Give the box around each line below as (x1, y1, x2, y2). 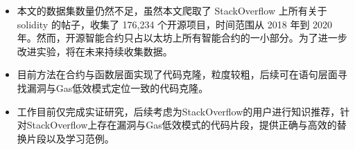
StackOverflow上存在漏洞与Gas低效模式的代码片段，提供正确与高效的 (26, 118, 337, 132)
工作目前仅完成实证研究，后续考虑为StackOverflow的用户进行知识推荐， (17, 104, 340, 118)
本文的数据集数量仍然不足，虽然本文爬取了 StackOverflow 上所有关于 (17, 3, 327, 17)
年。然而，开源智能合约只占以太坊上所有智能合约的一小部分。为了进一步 (17, 30, 347, 45)
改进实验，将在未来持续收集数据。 (17, 44, 173, 58)
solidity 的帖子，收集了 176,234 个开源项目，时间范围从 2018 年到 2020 (17, 17, 333, 31)
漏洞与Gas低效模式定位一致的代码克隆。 (26, 80, 209, 95)
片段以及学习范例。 (26, 131, 114, 145)
